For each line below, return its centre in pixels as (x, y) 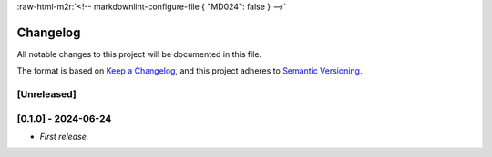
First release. (64, 137)
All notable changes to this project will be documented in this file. (139, 54)
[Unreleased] (46, 94)
